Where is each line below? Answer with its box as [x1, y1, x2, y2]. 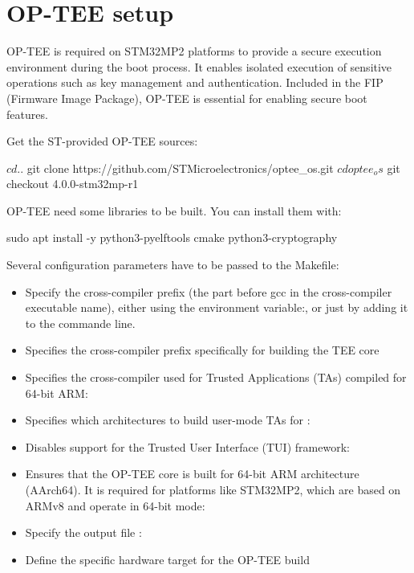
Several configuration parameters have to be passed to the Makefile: [6, 256, 339, 273]
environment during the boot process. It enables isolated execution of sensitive [6, 58, 392, 75]
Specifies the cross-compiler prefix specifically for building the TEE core [25, 342, 379, 358]
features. [6, 105, 48, 122]
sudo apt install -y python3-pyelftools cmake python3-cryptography [6, 229, 338, 246]
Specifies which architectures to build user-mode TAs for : [25, 411, 310, 428]
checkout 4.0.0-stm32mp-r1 [6, 175, 139, 192]
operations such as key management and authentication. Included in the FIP [6, 74, 384, 91]
